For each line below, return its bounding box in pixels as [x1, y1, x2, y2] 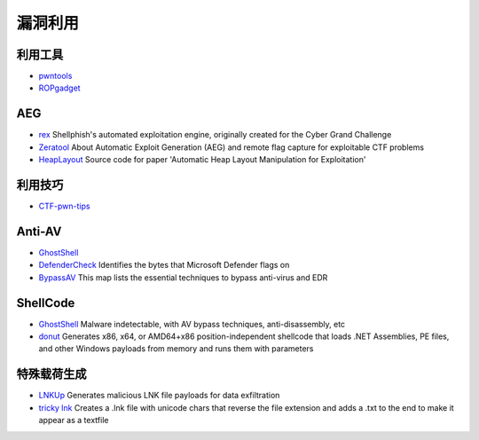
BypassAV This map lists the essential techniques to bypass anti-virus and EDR [38, 271, 328, 283]
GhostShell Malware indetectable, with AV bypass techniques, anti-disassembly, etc [38, 318, 346, 329]
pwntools [38, 71, 73, 82]
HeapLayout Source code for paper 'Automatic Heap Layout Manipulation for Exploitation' [38, 154, 366, 165]
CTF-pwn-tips [38, 200, 90, 212]
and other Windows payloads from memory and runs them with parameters [38, 343, 314, 354]
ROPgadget [38, 82, 81, 93]
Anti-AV [16, 224, 62, 239]
